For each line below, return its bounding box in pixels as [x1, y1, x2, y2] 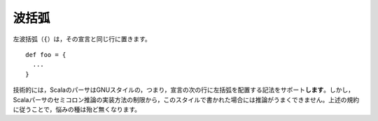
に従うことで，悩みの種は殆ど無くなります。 [13, 105, 141, 113]
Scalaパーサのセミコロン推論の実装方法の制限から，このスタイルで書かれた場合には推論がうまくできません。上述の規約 [13, 95, 360, 104]
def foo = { [25, 51, 66, 58]
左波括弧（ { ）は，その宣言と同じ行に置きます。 [13, 35, 152, 43]
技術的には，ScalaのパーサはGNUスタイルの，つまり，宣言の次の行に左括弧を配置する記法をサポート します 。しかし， [13, 86, 355, 94]
